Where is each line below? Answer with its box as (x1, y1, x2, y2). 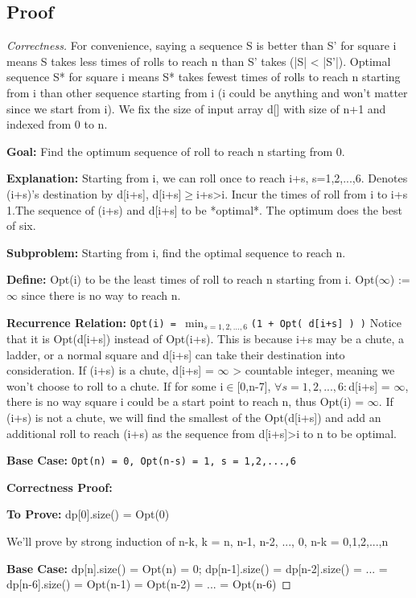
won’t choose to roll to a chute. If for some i (6, 377, 224, 394)
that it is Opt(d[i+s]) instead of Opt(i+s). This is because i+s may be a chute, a (6, 330, 405, 346)
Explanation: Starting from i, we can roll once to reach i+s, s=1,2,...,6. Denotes (6, 170, 408, 186)
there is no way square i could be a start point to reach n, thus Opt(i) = (6, 393, 365, 410)
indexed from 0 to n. (6, 116, 108, 133)
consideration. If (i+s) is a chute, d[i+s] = (6, 362, 214, 379)
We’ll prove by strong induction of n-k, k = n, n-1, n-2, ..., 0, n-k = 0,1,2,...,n (6, 532, 389, 549)
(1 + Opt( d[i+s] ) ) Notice (250, 313, 402, 330)
